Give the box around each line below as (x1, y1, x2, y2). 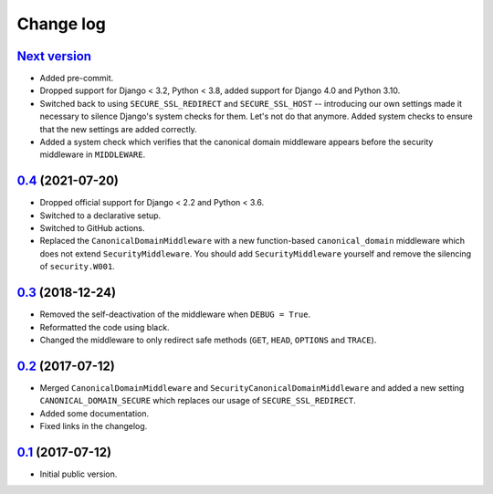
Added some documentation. (39, 407, 150, 419)
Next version (16, 48, 91, 64)
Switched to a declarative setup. (39, 210, 162, 221)
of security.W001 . (39, 261, 116, 272)
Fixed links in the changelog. (39, 421, 148, 432)
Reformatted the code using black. (39, 321, 170, 332)
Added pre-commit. (39, 73, 114, 84)
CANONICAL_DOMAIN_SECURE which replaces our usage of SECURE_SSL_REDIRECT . (39, 395, 356, 406)
